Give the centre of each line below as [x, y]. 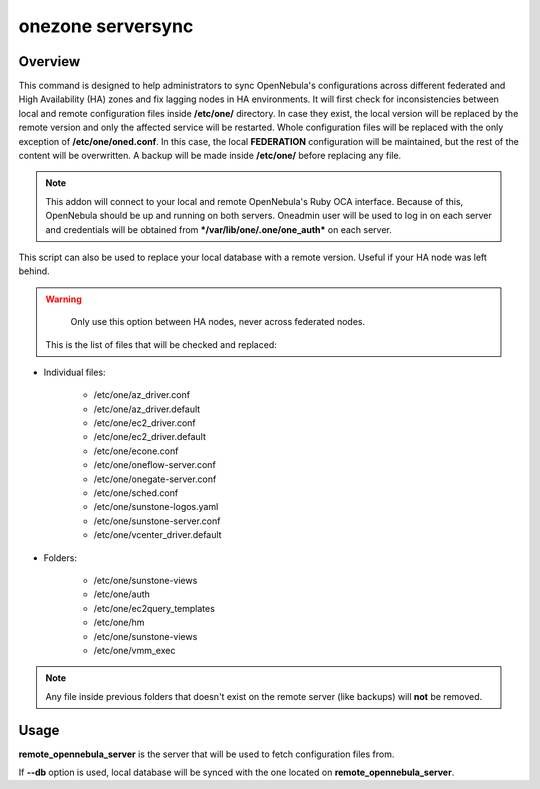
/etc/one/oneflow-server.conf [155, 465]
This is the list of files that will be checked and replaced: [161, 344]
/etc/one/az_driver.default [147, 409]
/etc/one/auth [121, 594]
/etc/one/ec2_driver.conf [145, 423]
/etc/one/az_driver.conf [141, 395]
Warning [63, 299]
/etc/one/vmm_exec [134, 650]
